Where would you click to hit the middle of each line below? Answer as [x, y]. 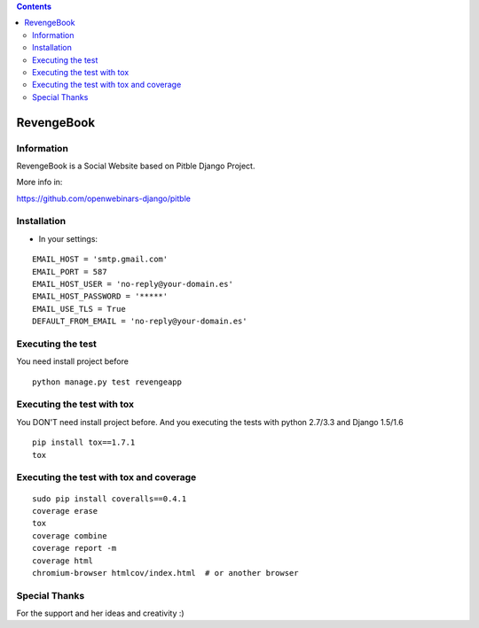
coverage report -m [75, 548]
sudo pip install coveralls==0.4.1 [110, 499]
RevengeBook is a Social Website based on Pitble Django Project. [136, 166]
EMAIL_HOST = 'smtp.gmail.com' [100, 260]
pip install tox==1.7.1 [84, 442]
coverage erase [65, 511]
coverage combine [70, 535]
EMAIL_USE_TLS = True [79, 309]
